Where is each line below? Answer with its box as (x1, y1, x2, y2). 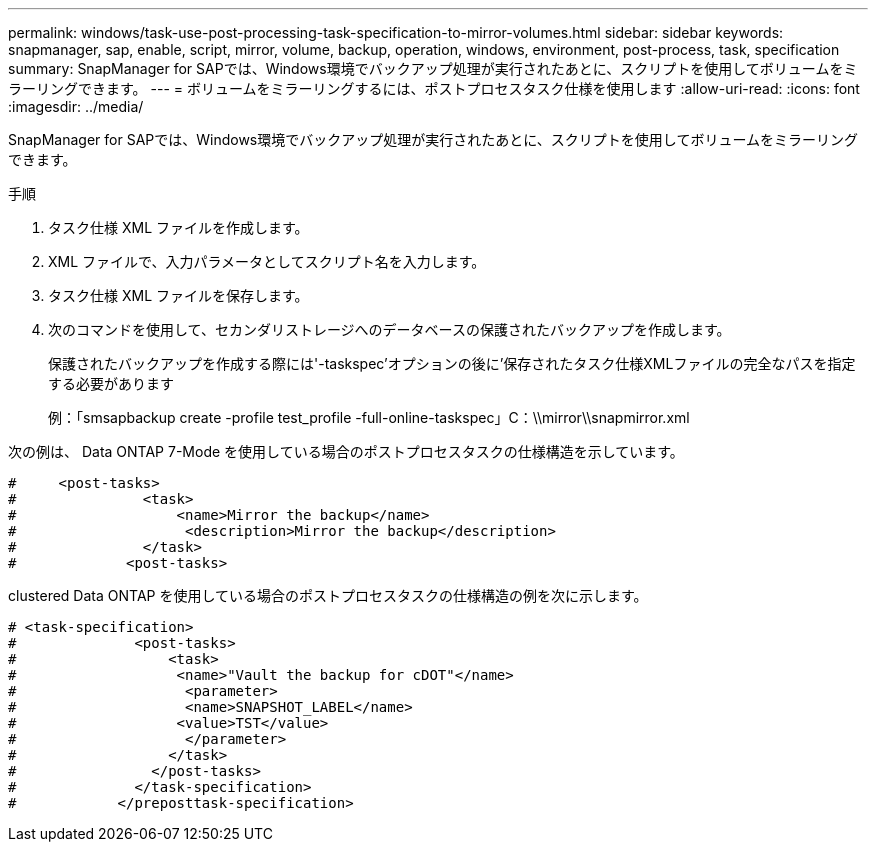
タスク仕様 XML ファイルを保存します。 (48, 287, 309, 304)
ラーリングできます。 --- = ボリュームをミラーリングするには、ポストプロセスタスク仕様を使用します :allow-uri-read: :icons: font (8, 80, 860, 97)
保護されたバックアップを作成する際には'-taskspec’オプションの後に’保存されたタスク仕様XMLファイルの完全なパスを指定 (48, 355, 856, 372)
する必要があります (48, 375, 174, 392)
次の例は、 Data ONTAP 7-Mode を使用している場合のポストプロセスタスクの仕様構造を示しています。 (8, 443, 684, 460)
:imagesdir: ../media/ (8, 98, 144, 115)
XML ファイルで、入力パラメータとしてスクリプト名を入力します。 (48, 253, 486, 270)
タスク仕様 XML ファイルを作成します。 (48, 219, 309, 236)
